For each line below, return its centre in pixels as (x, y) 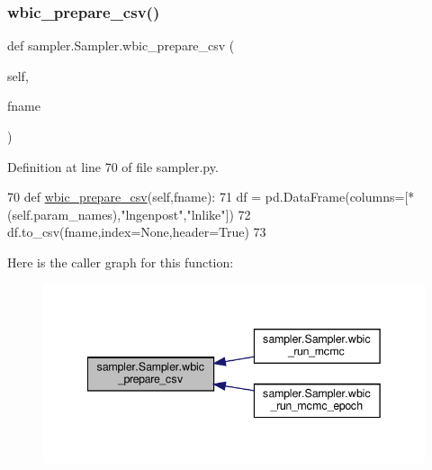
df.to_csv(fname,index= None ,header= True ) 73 (137, 232)
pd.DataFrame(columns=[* (340, 197)
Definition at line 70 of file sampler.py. (113, 166)
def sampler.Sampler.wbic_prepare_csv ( (121, 45)
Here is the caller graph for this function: (121, 262)
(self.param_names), (64, 214)
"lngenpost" (152, 214)
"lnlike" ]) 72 (219, 214)
